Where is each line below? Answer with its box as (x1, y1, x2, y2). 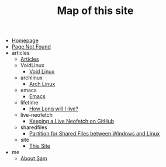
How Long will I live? (29, 105, 79, 112)
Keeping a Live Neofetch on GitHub (29, 118, 115, 125)
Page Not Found (11, 43, 51, 50)
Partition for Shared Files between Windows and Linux (29, 130, 160, 137)
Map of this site (57, 4, 134, 18)
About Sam (20, 155, 48, 162)
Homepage (11, 37, 39, 44)
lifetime (20, 99, 39, 106)
